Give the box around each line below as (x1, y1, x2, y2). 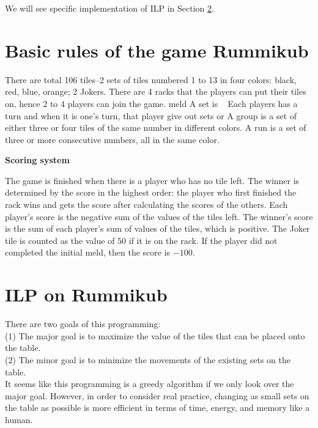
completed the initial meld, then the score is (5, 246, 171, 259)
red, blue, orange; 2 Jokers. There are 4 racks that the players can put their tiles (5, 85, 306, 98)
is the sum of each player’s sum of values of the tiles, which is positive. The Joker (5, 222, 310, 235)
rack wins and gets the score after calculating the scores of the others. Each (5, 198, 288, 211)
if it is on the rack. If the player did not (128, 234, 278, 246)
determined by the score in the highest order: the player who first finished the (5, 186, 297, 199)
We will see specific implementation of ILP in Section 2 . (5, 2, 214, 14)
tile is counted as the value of (5, 234, 115, 246)
